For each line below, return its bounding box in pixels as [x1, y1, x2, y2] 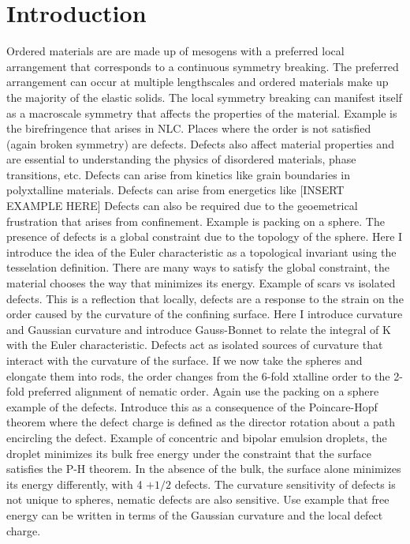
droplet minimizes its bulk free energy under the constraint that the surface [6, 445, 371, 461]
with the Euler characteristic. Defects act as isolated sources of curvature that [6, 336, 383, 353]
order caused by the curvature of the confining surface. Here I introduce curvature [6, 306, 403, 322]
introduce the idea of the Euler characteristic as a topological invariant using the [6, 243, 397, 260]
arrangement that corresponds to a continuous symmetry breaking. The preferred [6, 58, 399, 74]
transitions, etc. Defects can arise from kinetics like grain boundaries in [6, 166, 351, 182]
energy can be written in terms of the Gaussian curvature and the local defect [6, 506, 383, 523]
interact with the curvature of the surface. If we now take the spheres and [6, 352, 363, 368]
